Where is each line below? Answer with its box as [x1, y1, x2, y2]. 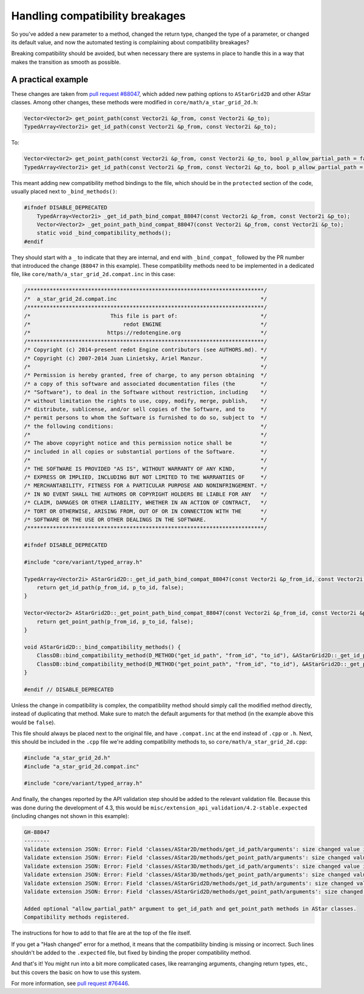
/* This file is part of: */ [24, 313, 268, 319]
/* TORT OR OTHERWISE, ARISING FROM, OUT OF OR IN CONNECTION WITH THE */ [24, 507, 268, 515]
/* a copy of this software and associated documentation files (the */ [24, 380, 268, 387]
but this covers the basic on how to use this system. [11, 969, 141, 976]
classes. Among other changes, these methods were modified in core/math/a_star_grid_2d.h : [11, 99, 259, 106]
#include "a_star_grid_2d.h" [24, 754, 111, 762]
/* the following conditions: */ [24, 422, 268, 430]
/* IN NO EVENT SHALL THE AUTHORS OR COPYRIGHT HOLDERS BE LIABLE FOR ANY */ [24, 490, 268, 498]
